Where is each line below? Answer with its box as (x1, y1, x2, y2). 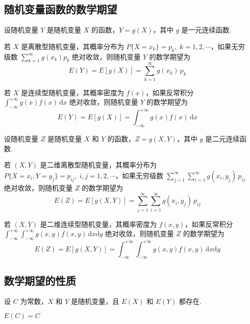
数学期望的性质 (4, 272, 76, 288)
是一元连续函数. (181, 25, 231, 35)
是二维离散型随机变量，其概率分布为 (40, 160, 157, 170)
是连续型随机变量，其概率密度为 (21, 87, 124, 97)
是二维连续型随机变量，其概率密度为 (40, 218, 157, 229)
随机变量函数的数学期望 (4, 1, 117, 17)
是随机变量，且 (71, 296, 120, 306)
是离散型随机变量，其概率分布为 (21, 41, 124, 51)
